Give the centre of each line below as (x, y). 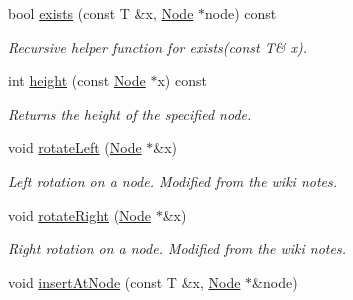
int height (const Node (77, 80)
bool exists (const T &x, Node (101, 13)
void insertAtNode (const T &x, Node (124, 281)
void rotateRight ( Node (79, 214)
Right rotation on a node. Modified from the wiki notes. (177, 248)
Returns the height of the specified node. (130, 113)
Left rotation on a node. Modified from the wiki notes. (173, 180)
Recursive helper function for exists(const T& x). (157, 46)
